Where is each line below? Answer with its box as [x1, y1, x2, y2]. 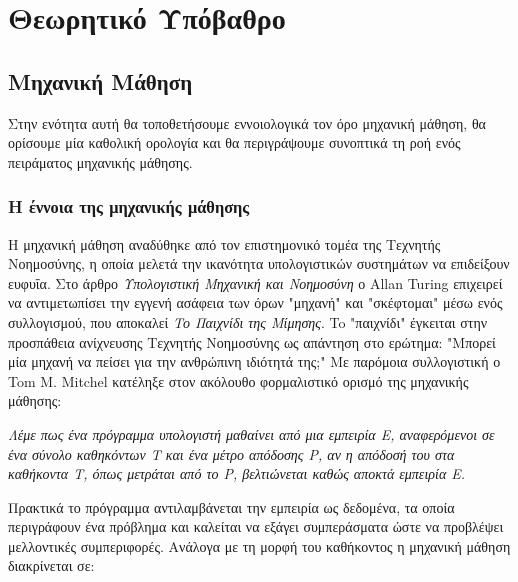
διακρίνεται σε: [8, 555, 95, 576]
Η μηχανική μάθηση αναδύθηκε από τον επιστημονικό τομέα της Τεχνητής [8, 233, 441, 254]
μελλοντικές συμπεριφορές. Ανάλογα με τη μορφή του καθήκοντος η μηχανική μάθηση [8, 535, 511, 556]
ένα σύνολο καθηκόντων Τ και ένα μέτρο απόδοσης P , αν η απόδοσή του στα [8, 443, 455, 464]
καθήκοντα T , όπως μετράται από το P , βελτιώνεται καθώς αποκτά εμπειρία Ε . [8, 463, 466, 484]
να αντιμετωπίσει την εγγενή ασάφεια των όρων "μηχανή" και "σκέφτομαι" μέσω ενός [8, 292, 503, 313]
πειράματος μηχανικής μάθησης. [8, 151, 193, 172]
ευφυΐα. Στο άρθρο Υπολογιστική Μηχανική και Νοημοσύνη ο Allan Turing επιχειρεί [8, 272, 503, 293]
